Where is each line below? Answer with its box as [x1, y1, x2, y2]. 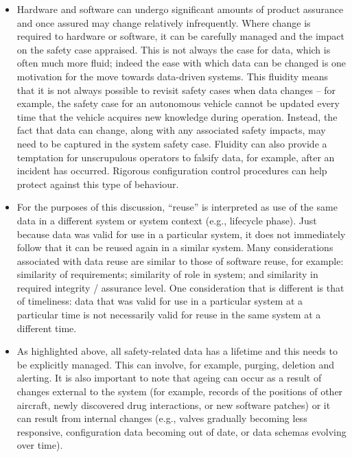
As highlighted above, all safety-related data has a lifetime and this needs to [16, 344, 338, 358]
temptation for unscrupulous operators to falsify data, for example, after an [16, 150, 335, 164]
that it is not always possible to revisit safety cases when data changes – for [16, 82, 336, 97]
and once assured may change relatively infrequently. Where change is [16, 15, 311, 30]
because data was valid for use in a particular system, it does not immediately [16, 226, 346, 241]
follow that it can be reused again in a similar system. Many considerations [16, 240, 333, 255]
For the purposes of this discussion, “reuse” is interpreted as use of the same [16, 200, 338, 214]
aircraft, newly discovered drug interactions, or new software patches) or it [16, 397, 331, 412]
